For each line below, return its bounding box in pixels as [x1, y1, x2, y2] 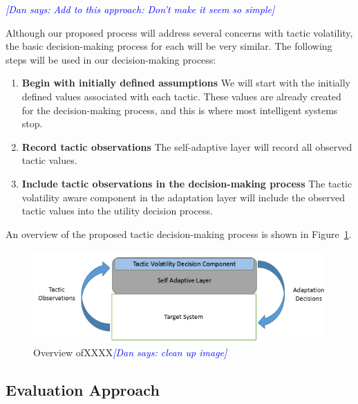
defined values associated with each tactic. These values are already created [21, 89, 341, 103]
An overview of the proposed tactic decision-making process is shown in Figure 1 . [6, 226, 352, 241]
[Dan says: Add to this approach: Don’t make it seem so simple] [6, 2, 275, 16]
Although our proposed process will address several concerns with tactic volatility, [6, 25, 353, 39]
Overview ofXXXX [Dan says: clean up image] [33, 345, 227, 359]
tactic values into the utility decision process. [21, 203, 213, 218]
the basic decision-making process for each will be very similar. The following [6, 39, 332, 53]
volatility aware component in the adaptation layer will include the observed [21, 190, 346, 204]
